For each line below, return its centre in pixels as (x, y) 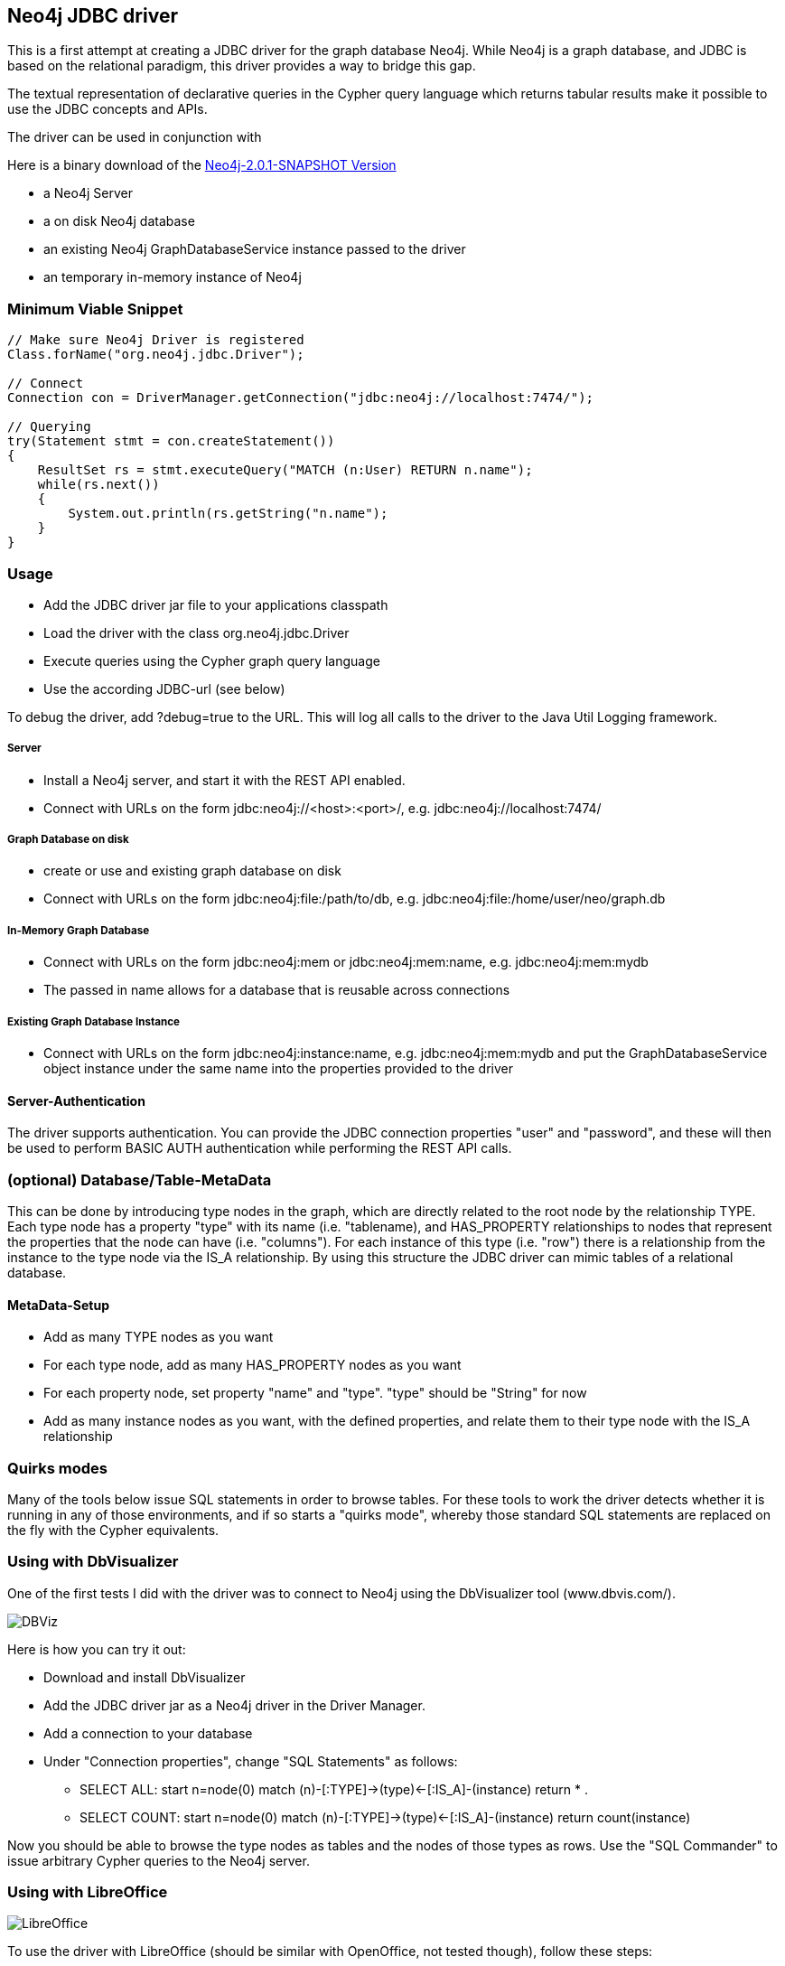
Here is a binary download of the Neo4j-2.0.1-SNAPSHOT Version (202, 165)
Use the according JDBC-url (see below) (164, 688)
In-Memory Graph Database (79, 930)
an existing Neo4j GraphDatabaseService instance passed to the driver (255, 249)
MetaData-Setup (58, 1305)
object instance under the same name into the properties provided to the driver (278, 1069)
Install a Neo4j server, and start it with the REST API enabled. (224, 780)
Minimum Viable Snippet (95, 309)
